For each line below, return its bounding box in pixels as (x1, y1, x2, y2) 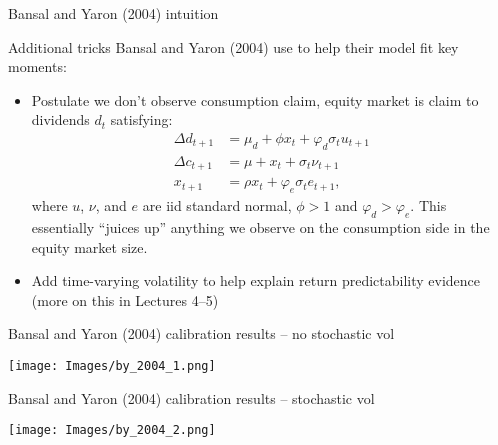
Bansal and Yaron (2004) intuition (8, 3, 219, 23)
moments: (8, 56, 67, 77)
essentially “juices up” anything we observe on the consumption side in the (31, 216, 490, 237)
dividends (31, 109, 90, 130)
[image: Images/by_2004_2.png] (8, 423, 216, 438)
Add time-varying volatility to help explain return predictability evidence (31, 270, 481, 291)
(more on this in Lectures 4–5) (31, 289, 219, 310)
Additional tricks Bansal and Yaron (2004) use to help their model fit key (8, 36, 459, 57)
